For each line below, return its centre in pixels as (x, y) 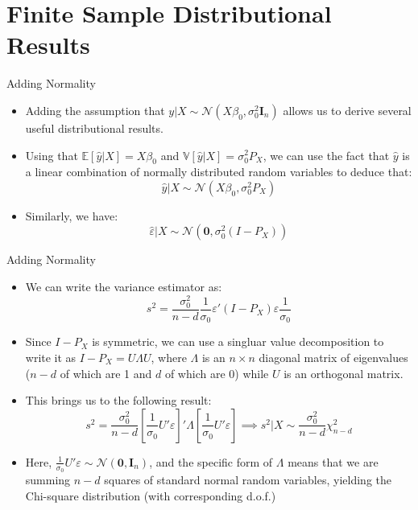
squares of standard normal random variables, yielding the (248, 479)
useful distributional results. (94, 127)
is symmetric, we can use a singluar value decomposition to (238, 341)
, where (169, 357)
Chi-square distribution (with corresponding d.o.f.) (151, 495)
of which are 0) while (217, 373)
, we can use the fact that (326, 155)
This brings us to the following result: (118, 400)
